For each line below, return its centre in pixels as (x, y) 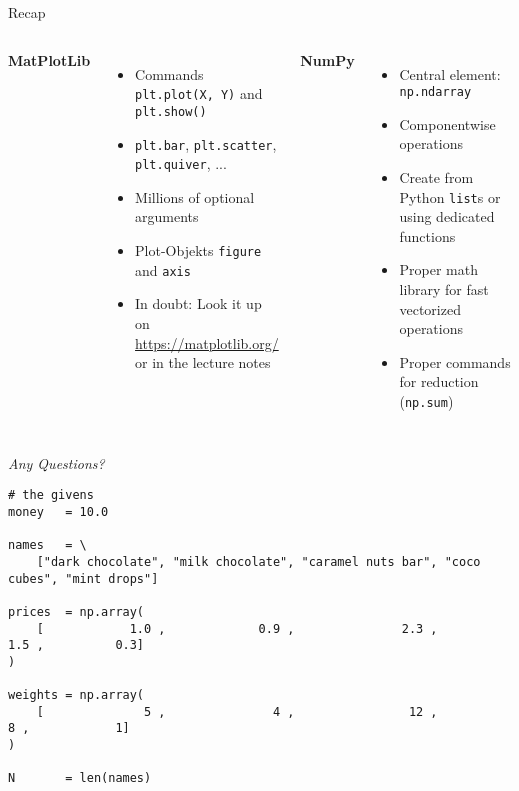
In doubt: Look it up (198, 303)
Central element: (450, 73)
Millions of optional (195, 196)
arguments (167, 216)
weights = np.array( (76, 695)
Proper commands (455, 361)
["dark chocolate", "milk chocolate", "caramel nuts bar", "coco (258, 561)
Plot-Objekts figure (198, 250)
